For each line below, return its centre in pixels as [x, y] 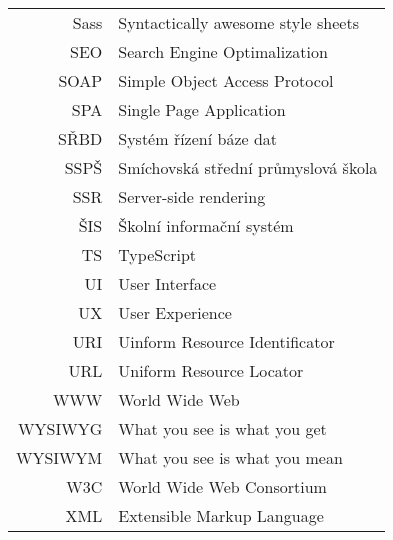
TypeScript [157, 254]
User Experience [175, 312]
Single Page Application [202, 109]
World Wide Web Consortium [222, 486]
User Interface [167, 283]
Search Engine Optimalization [223, 51]
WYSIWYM [59, 457]
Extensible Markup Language [221, 515]
